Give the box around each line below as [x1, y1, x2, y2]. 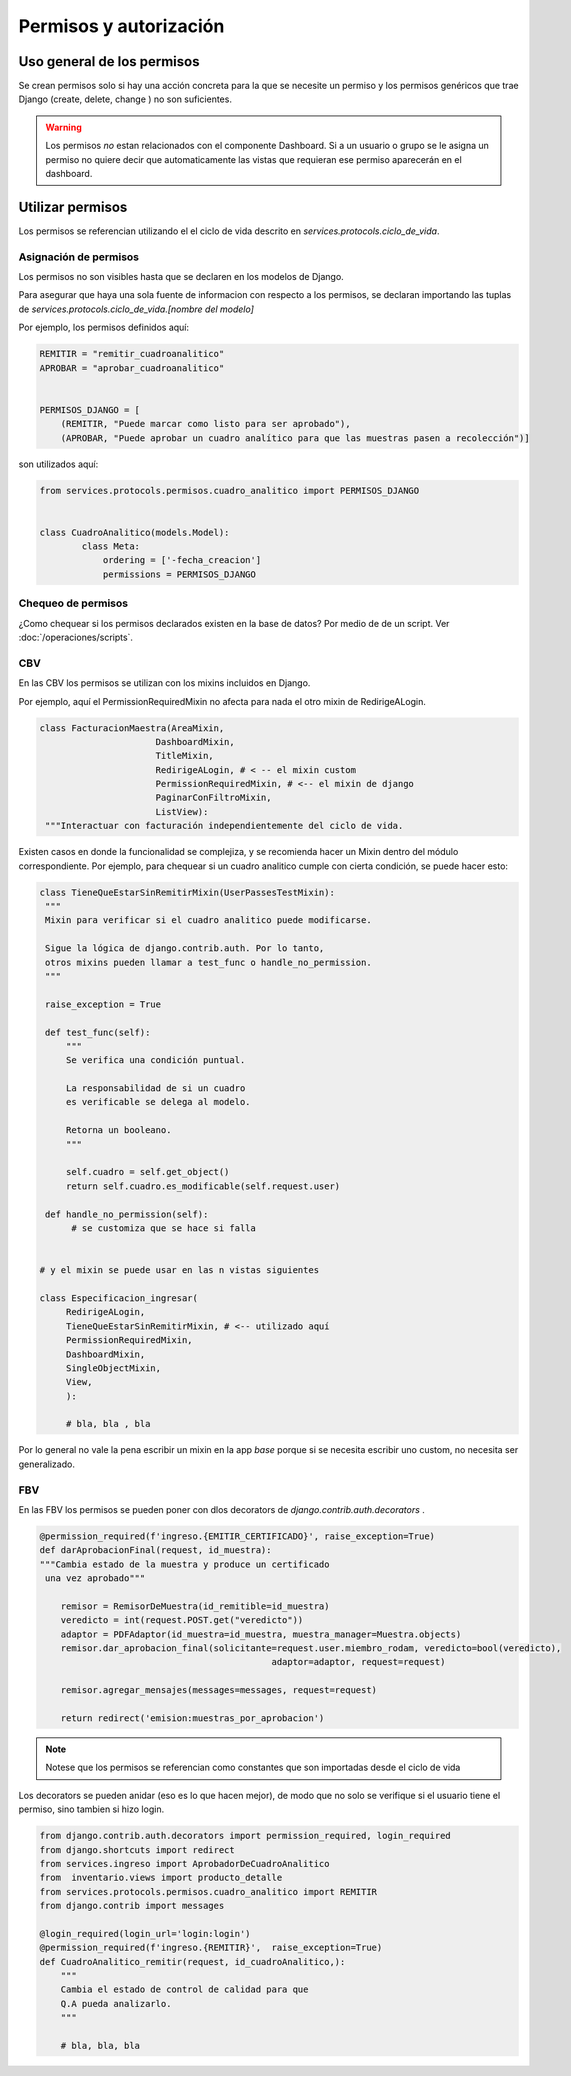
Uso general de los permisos [18, 53, 200, 70]
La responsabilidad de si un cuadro [65, 1083, 246, 1094]
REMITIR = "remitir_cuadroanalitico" [39, 348, 225, 360]
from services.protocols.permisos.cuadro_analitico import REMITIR [39, 1886, 378, 1897]
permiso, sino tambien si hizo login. [18, 1803, 165, 1815]
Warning [45, 121, 82, 133]
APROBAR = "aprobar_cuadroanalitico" [39, 362, 225, 374]
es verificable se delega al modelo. [65, 1096, 251, 1108]
